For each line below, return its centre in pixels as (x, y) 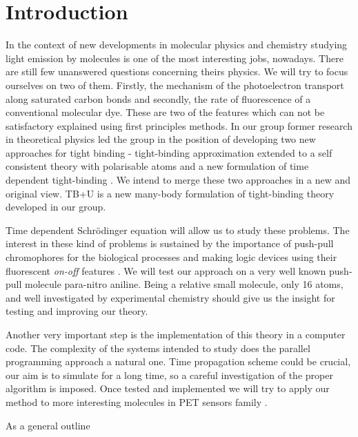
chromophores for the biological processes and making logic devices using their (171, 257)
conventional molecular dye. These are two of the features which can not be (165, 112)
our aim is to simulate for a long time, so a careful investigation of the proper (169, 375)
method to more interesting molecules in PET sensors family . (137, 401)
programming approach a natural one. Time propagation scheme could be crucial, (178, 361)
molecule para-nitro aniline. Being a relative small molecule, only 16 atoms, (184, 284)
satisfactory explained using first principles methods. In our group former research (179, 125)
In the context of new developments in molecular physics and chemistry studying (177, 45)
